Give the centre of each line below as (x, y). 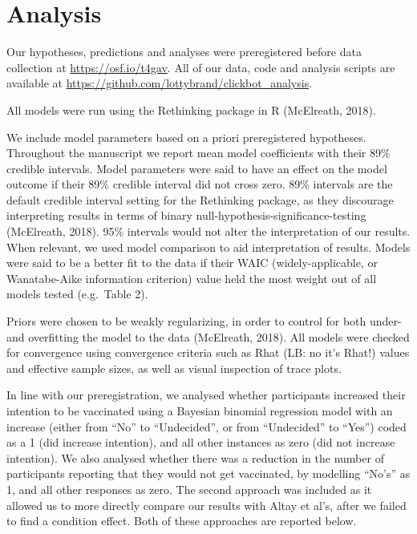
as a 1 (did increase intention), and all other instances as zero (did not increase (201, 442)
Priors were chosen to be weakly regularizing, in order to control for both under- (204, 321)
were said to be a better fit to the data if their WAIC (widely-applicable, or (192, 263)
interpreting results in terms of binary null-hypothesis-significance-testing (186, 215)
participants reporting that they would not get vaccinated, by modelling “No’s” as (208, 473)
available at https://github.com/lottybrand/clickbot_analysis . (160, 83)
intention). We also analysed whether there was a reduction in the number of (195, 457)
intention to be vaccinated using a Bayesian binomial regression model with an (200, 411)
